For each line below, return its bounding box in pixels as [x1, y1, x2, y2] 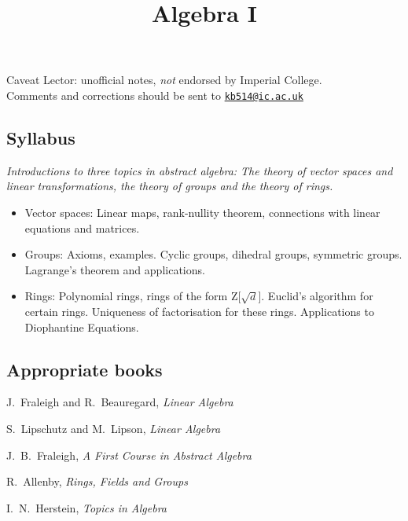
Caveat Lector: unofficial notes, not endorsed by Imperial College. [6, 72, 322, 88]
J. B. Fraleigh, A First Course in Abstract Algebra [6, 446, 252, 463]
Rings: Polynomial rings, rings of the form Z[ [24, 288, 241, 304]
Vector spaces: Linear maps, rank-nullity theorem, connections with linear [24, 204, 380, 221]
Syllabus [6, 126, 75, 150]
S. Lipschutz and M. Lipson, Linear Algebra [6, 420, 221, 436]
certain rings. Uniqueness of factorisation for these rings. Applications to [24, 303, 374, 319]
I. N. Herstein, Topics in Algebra [6, 499, 167, 515]
